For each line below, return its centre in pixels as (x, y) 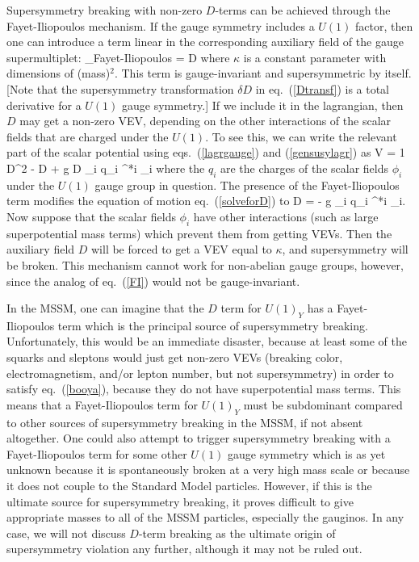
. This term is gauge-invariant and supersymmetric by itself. (263, 73)
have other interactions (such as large (286, 216)
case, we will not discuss (66, 533)
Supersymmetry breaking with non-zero (105, 10)
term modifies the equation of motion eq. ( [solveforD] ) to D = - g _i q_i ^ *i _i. (206, 201)
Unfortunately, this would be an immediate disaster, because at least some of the (207, 341)
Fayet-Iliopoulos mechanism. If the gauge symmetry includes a (161, 25)
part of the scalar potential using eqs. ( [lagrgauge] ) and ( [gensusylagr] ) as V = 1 (206, 152)
